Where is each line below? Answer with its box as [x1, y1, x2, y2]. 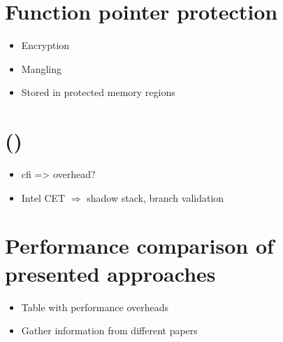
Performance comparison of [5, 231, 274, 260]
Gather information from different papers [21, 323, 198, 338]
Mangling [21, 61, 61, 76]
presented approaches [5, 259, 216, 287]
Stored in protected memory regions [21, 85, 175, 100]
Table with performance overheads [21, 299, 168, 314]
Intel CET [21, 190, 66, 205]
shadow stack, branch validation [87, 190, 224, 205]
